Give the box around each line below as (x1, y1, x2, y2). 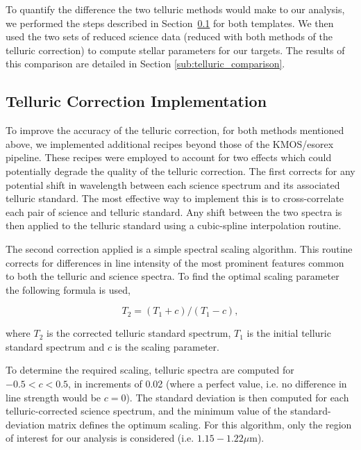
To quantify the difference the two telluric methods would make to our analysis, (6, 2, 345, 16)
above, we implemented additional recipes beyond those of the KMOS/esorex (6, 136, 334, 151)
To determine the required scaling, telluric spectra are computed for (6, 362, 294, 377)
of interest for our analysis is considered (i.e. (6, 431, 194, 445)
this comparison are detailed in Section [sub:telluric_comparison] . (6, 56, 285, 71)
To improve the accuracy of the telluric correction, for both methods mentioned (6, 123, 344, 137)
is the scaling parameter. (115, 339, 219, 353)
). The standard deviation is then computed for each (126, 390, 349, 404)
